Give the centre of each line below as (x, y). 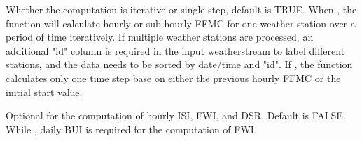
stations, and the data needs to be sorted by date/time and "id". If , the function (179, 64)
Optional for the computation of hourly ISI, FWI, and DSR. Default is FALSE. (176, 115)
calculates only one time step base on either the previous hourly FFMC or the (173, 78)
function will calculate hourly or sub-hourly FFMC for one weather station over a (181, 23)
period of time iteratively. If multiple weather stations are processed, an (160, 37)
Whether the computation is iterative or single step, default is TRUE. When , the (181, 9)
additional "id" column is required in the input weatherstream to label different (175, 50)
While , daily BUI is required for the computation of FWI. (131, 129)
